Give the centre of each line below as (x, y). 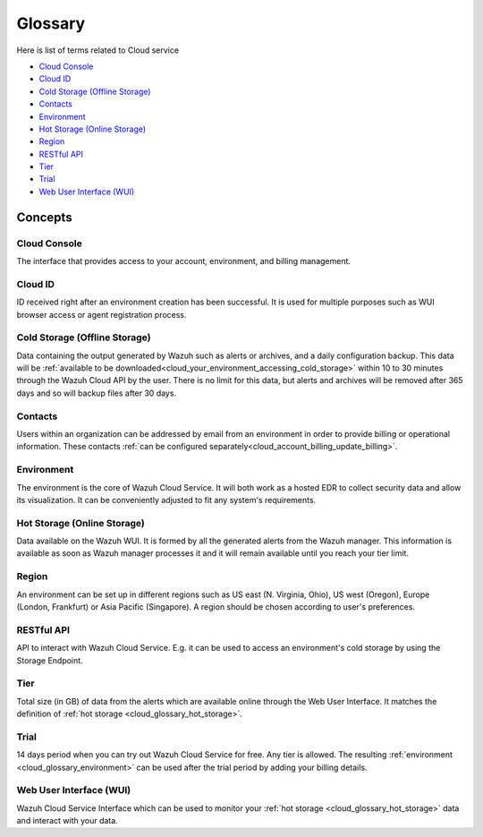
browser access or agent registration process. (102, 314)
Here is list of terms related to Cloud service (97, 50)
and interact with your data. (67, 821)
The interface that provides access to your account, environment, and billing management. (184, 261)
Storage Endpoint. (50, 660)
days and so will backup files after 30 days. (97, 393)
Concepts (44, 217)
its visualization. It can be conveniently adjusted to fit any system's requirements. (166, 500)
